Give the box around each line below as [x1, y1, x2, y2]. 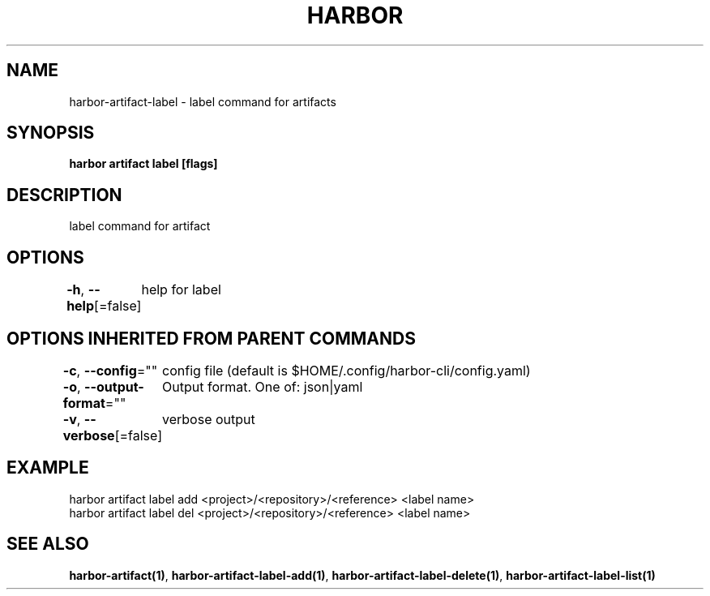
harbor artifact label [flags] [69, 157, 218, 171]
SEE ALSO [6, 534, 89, 555]
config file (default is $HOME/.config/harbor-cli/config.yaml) [162, 362, 531, 379]
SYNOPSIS [6, 122, 95, 144]
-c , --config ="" [62, 362, 158, 379]
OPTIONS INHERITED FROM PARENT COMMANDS [6, 328, 416, 349]
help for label [141, 281, 221, 298]
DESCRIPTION [6, 184, 122, 205]
